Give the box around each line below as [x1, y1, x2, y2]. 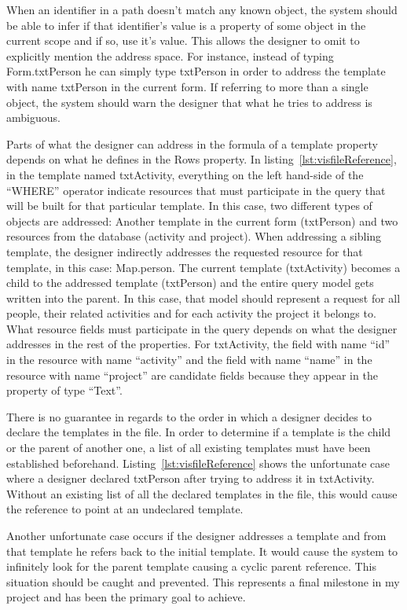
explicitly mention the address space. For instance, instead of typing [6, 47, 334, 64]
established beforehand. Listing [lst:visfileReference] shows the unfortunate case [6, 454, 390, 471]
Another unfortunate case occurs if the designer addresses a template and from [6, 527, 387, 543]
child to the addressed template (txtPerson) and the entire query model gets [6, 274, 374, 291]
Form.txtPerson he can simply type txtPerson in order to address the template [6, 63, 386, 79]
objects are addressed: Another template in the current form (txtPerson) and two [6, 212, 398, 229]
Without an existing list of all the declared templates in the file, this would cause [6, 485, 398, 502]
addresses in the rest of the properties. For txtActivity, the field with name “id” [6, 336, 390, 352]
